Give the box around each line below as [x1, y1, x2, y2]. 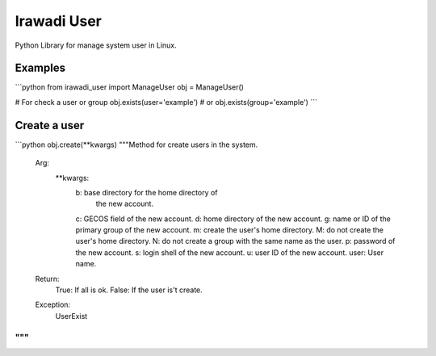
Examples [15, 61, 66, 75]
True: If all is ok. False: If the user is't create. [55, 285, 203, 295]
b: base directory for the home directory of [75, 187, 218, 197]
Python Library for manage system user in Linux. [15, 40, 177, 50]
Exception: [35, 299, 71, 310]
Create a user [15, 118, 85, 132]
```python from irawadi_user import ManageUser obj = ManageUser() [15, 82, 244, 92]
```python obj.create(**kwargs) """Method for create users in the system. [15, 140, 258, 149]
